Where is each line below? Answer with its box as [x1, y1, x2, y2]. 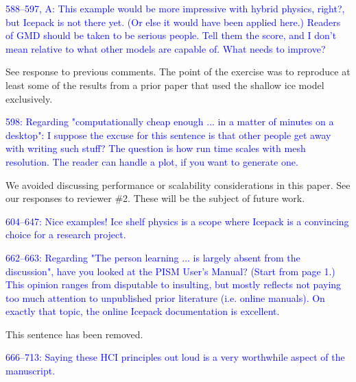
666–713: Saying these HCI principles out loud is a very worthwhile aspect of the [5, 350, 345, 364]
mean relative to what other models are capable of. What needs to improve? [5, 41, 326, 55]
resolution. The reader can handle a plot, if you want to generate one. [5, 154, 298, 168]
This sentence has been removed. [5, 327, 143, 341]
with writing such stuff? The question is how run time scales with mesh [5, 141, 306, 155]
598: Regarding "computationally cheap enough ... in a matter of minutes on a [5, 114, 334, 129]
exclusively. [5, 91, 53, 105]
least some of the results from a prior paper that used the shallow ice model [5, 77, 324, 92]
